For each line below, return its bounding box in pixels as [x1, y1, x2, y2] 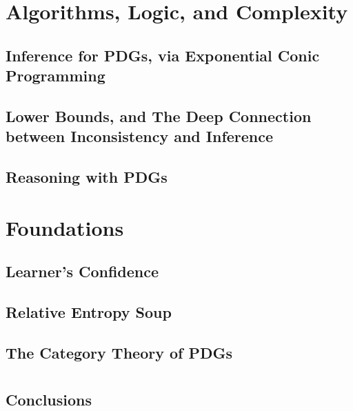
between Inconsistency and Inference [6, 126, 274, 147]
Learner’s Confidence [6, 261, 159, 282]
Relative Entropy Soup [6, 301, 172, 323]
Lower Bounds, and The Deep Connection [6, 105, 312, 126]
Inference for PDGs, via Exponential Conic [6, 44, 320, 66]
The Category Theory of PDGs [6, 341, 233, 363]
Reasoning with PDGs [6, 166, 168, 188]
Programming [6, 65, 105, 86]
